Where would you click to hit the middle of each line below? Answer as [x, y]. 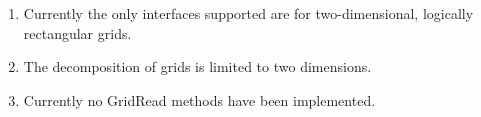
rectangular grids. [77, 32]
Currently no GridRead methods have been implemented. [199, 99]
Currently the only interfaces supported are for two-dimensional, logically [248, 13]
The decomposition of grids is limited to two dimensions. [197, 66]
